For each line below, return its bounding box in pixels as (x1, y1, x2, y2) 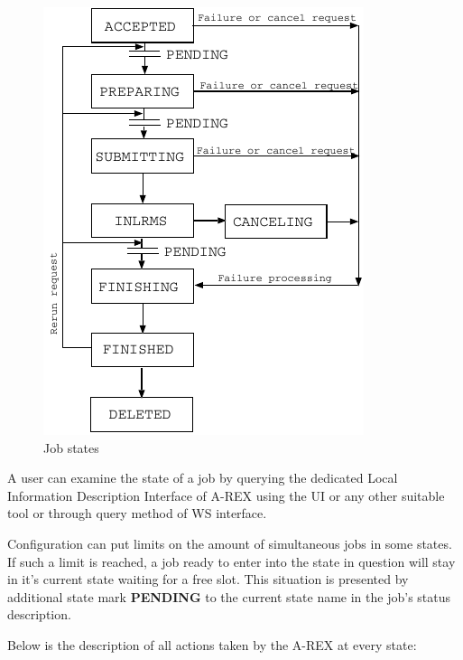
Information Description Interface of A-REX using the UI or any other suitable (7, 486, 445, 504)
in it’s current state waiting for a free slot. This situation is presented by (7, 570, 409, 589)
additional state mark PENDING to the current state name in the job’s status (7, 587, 451, 606)
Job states (43, 438, 99, 457)
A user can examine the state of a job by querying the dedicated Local (7, 468, 398, 487)
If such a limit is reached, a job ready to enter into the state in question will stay (7, 552, 456, 570)
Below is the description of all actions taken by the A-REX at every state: (7, 635, 417, 654)
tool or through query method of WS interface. (7, 504, 267, 523)
